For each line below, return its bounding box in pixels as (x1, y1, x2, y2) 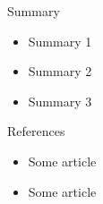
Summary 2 (28, 62, 92, 81)
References (7, 122, 65, 140)
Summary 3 (28, 91, 92, 110)
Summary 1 (28, 31, 92, 50)
